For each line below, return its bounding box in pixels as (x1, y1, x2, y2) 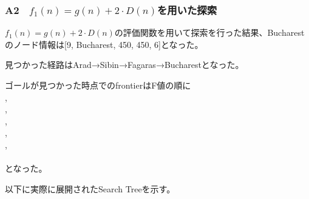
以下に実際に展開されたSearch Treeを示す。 (5, 182, 175, 195)
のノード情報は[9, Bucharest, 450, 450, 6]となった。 (5, 38, 203, 50)
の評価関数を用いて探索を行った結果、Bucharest (114, 26, 305, 39)
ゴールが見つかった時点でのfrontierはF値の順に (5, 79, 191, 91)
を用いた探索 (157, 2, 217, 17)
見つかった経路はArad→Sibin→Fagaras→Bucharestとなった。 (5, 58, 244, 71)
